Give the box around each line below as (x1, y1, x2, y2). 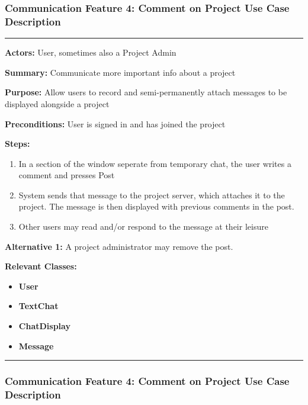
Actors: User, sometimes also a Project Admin (5, 46, 177, 59)
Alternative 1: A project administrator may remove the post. (5, 240, 233, 252)
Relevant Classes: (5, 260, 77, 272)
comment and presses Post (18, 169, 115, 181)
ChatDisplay (18, 320, 70, 332)
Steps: (5, 137, 30, 150)
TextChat (18, 300, 59, 312)
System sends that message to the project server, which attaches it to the (18, 188, 285, 201)
